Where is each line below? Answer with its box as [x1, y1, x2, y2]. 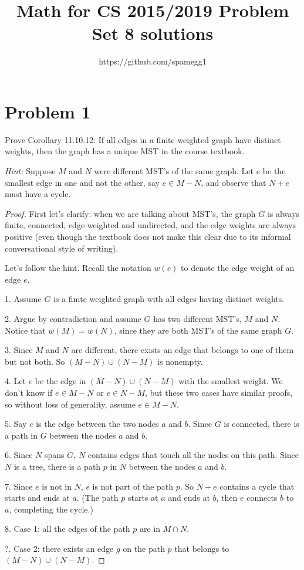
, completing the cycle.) [9, 503, 93, 515]
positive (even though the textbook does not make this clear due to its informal [5, 230, 291, 242]
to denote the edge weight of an [181, 262, 295, 274]
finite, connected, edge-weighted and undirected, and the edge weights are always [5, 219, 296, 231]
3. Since [5, 344, 33, 356]
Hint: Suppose [5, 165, 56, 177]
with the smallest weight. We [178, 375, 283, 387]
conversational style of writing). [5, 242, 119, 254]
